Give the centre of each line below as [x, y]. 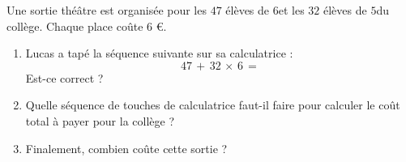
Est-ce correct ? [64, 77]
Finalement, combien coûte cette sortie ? [126, 148]
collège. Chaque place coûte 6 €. [87, 26]
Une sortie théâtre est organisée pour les [107, 10]
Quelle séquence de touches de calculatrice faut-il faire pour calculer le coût [213, 105]
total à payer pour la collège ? [100, 120]
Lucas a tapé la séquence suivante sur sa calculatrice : [159, 53]
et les [291, 10]
